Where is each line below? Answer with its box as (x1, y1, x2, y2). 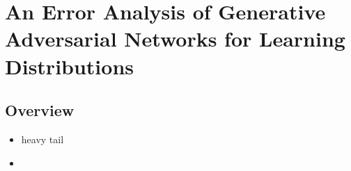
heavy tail (21, 131, 64, 146)
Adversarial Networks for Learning (5, 24, 345, 53)
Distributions (5, 51, 134, 80)
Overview (5, 99, 75, 121)
